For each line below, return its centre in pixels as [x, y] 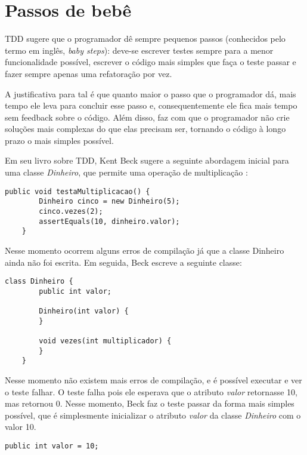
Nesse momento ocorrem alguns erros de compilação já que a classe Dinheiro [145, 250]
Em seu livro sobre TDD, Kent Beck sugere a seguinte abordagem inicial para [147, 160]
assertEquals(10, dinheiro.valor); [109, 221]
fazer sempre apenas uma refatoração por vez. [89, 73]
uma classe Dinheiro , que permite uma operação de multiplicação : [126, 172]
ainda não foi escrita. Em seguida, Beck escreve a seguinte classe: [123, 262]
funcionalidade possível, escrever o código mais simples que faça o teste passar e [151, 62]
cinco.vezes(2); [71, 211]
